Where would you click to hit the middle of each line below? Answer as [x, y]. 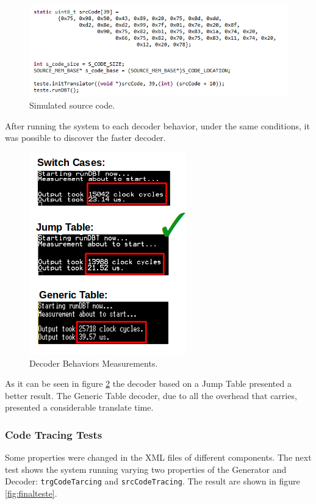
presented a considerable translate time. [79, 407]
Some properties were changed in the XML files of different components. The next [158, 457]
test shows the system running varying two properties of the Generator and [146, 469]
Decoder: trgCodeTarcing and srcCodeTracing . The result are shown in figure [153, 481]
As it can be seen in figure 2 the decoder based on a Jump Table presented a [148, 383]
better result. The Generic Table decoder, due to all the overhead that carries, [151, 395]
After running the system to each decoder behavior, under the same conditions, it [157, 125]
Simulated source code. [72, 105]
